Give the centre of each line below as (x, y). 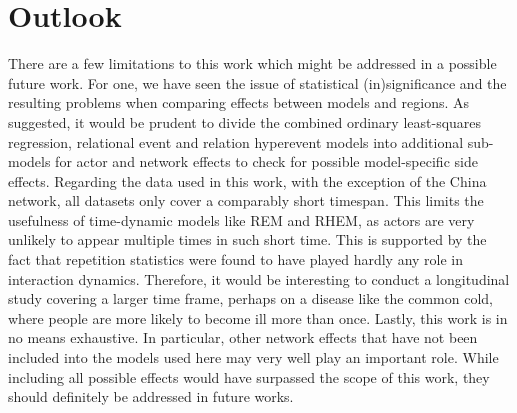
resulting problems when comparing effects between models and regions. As (239, 102)
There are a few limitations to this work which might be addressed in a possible (252, 63)
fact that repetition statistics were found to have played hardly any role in (236, 259)
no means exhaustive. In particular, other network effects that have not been (243, 337)
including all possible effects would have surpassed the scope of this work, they (249, 376)
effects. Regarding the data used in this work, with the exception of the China (247, 180)
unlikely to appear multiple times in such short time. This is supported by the (247, 239)
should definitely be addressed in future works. (151, 396)
